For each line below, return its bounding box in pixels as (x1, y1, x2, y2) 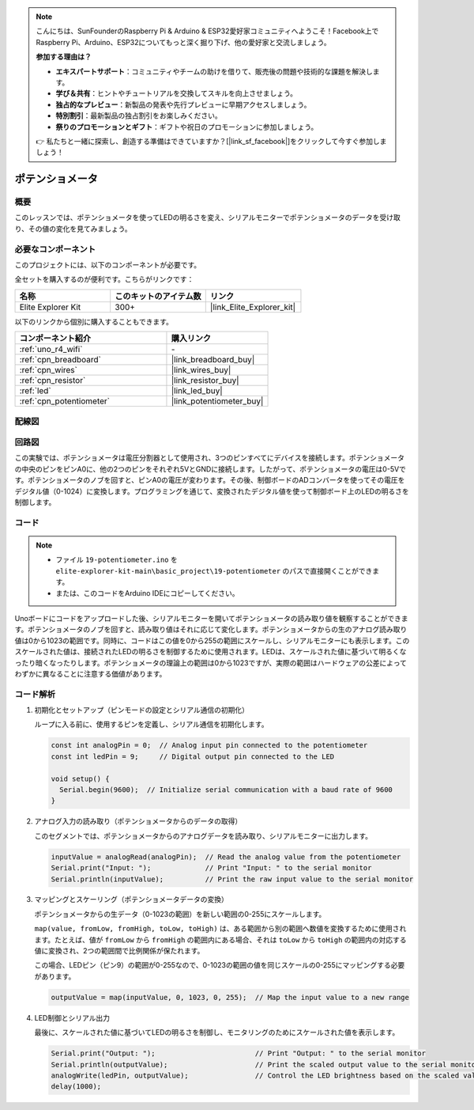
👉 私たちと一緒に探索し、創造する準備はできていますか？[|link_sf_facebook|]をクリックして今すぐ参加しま (36, 136, 387, 146)
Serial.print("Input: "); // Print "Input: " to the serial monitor (51, 863, 372, 873)
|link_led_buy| (171, 385, 223, 396)
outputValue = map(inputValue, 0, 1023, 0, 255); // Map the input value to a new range (51, 993, 410, 1002)
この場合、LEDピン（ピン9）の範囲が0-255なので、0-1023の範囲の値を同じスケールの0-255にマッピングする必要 (34, 960, 405, 970)
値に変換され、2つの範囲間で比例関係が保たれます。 (34, 946, 205, 956)
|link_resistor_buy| (171, 375, 240, 386)
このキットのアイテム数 (115, 290, 201, 301)
